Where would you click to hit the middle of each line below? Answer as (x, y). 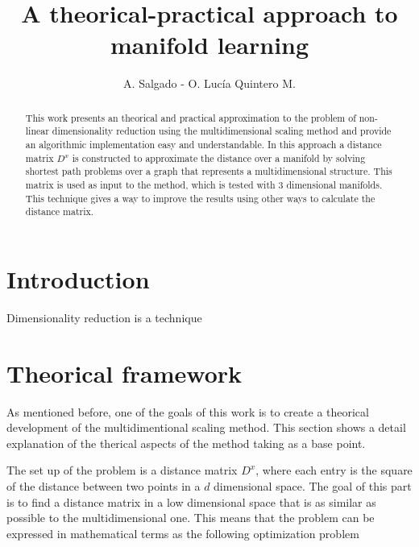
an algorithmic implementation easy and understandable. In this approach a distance (203, 145)
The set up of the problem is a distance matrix (122, 470)
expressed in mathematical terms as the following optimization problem (183, 533)
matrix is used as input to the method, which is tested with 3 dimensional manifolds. (204, 184)
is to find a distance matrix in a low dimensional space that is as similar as (191, 501)
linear (37, 131)
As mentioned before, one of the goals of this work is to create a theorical (188, 411)
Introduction (78, 278)
